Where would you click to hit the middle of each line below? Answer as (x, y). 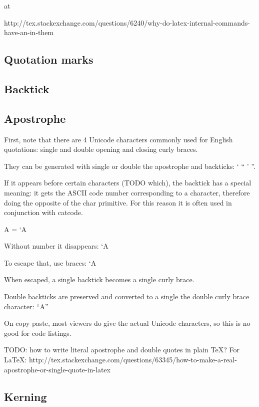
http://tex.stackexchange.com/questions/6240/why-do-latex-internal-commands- (127, 22)
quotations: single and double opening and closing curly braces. (101, 149)
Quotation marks (49, 59)
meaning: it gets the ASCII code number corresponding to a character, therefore (127, 192)
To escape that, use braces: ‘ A (50, 262)
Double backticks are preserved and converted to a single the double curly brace (127, 296)
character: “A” (26, 306)
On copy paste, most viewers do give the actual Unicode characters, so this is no (127, 323)
